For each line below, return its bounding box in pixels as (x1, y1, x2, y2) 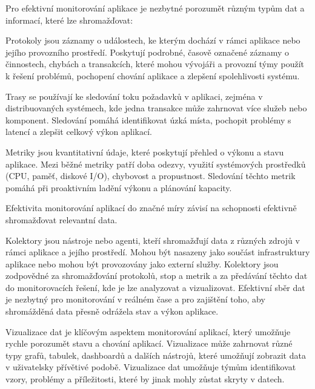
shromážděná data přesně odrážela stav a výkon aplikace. (5, 305, 219, 318)
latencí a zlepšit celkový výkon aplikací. (5, 125, 152, 138)
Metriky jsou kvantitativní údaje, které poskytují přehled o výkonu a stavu (5, 145, 284, 158)
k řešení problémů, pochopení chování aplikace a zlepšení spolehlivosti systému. (5, 69, 300, 82)
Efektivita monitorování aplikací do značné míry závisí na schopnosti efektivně (5, 201, 297, 214)
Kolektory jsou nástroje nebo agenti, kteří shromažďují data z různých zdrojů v (5, 234, 300, 246)
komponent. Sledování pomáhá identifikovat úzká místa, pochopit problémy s (5, 113, 291, 126)
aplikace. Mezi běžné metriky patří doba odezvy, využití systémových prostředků (5, 157, 306, 170)
